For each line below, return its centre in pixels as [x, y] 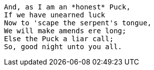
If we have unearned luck [55, 15]
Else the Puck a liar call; [59, 39]
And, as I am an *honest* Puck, [67, 7]
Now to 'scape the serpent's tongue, [78, 23]
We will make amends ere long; [65, 31]
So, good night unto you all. [63, 47]
